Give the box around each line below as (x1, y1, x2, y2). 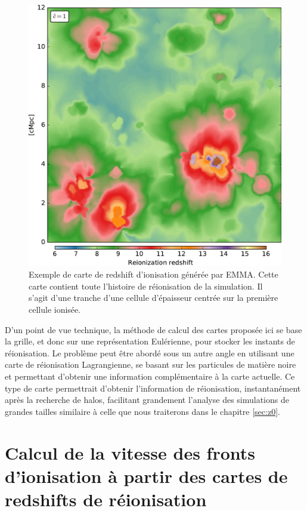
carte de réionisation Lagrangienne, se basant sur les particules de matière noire (5, 358, 296, 371)
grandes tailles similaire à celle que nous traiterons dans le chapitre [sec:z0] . (5, 405, 280, 417)
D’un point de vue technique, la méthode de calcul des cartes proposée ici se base (5, 323, 302, 335)
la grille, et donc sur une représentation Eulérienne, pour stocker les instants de (5, 335, 295, 347)
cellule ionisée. (29, 303, 81, 316)
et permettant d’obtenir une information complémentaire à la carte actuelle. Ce (5, 370, 295, 383)
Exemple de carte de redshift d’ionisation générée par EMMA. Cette (29, 268, 278, 281)
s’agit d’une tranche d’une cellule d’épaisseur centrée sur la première (29, 291, 278, 304)
